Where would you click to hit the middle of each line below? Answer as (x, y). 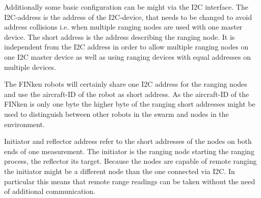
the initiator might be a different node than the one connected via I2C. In (120, 171)
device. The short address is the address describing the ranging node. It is (120, 36)
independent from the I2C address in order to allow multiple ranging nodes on (126, 47)
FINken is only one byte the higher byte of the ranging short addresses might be (130, 104)
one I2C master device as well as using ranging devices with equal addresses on (128, 56)
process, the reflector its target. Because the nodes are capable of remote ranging (130, 161)
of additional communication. (50, 191)
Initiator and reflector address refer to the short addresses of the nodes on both (128, 141)
